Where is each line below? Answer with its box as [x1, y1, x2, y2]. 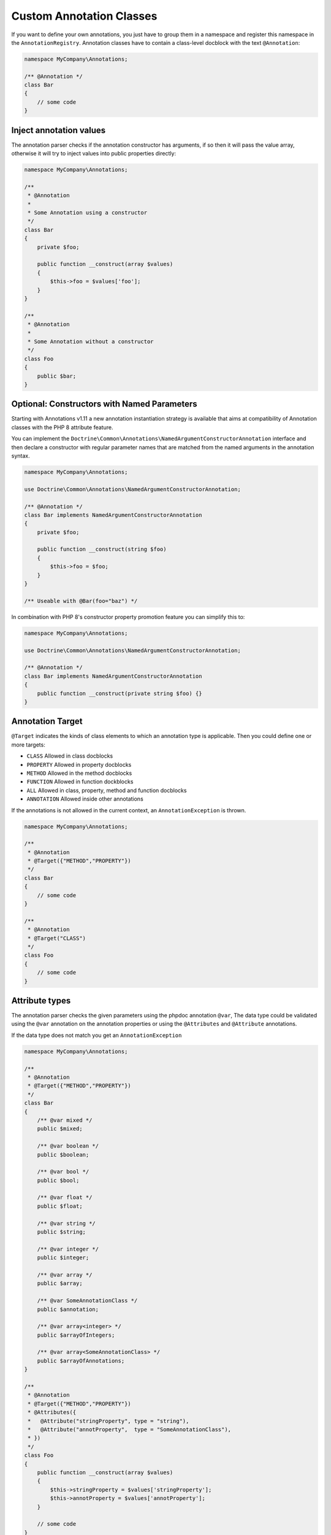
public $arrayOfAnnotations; [37, 1357, 125, 1364]
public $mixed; [37, 1125, 83, 1132]
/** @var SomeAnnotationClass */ [37, 1297, 138, 1304]
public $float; [37, 1202, 83, 1210]
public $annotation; [37, 1305, 99, 1313]
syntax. [11, 452, 30, 459]
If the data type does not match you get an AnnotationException [11, 1032, 182, 1039]
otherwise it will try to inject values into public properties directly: [11, 150, 177, 157]
